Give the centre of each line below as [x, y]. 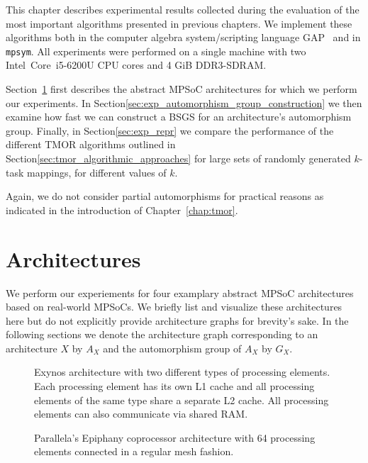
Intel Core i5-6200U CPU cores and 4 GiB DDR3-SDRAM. [136, 65]
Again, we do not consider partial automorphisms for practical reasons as [165, 196]
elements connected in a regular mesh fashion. [134, 451]
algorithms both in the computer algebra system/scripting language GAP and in [183, 37]
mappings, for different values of [97, 172]
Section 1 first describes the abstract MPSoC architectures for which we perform [182, 89]
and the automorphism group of [172, 348]
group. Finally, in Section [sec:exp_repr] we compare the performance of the [170, 130]
